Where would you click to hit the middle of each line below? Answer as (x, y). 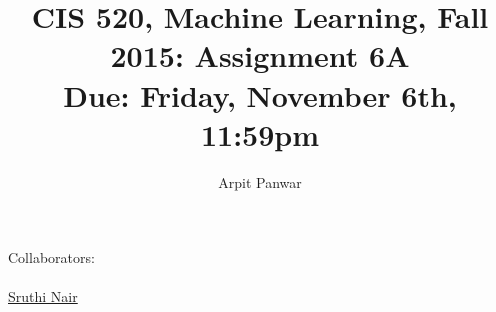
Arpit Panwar (260, 181)
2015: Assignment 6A (260, 55)
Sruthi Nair (43, 296)
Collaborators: (51, 257)
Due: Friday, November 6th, (260, 94)
